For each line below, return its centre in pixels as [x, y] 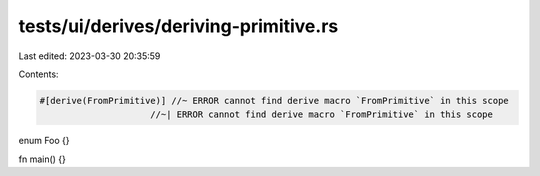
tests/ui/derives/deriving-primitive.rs [178, 26]
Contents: [38, 74]
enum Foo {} [44, 141]
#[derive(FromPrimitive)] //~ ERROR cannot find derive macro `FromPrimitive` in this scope [274, 100]
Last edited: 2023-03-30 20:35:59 [89, 56]
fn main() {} [42, 159]
